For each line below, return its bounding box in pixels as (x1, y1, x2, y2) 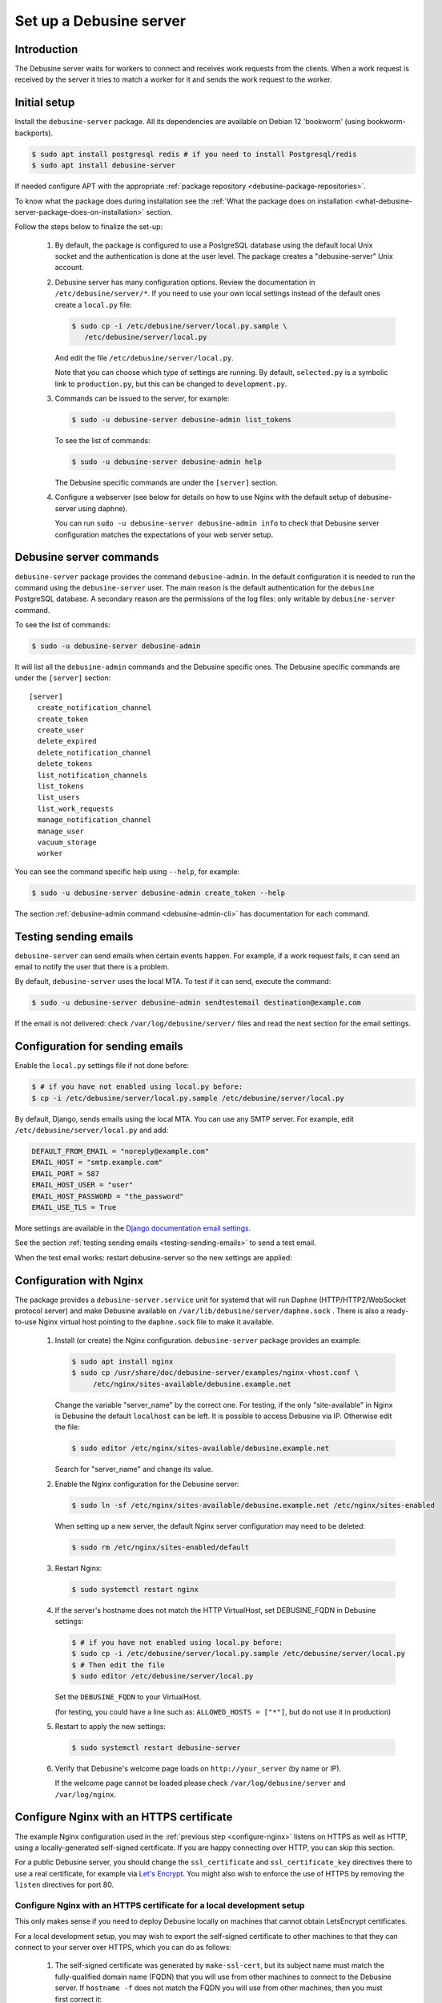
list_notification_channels (37, 770, 148, 780)
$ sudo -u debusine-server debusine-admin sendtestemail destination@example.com (31, 998, 362, 1007)
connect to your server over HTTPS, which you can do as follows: (14, 1943, 232, 1953)
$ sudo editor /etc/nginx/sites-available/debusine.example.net (71, 1444, 330, 1453)
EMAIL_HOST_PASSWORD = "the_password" (31, 1191, 184, 1201)
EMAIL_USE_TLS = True (31, 1203, 117, 1211)
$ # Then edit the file (71, 1660, 166, 1670)
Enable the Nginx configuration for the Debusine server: (54, 1479, 239, 1489)
